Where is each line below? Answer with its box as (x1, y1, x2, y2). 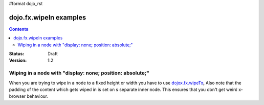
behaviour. (26, 93, 48, 99)
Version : (9, 57, 27, 63)
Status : (9, 51, 24, 57)
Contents (9, 26, 29, 32)
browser (9, 93, 26, 99)
